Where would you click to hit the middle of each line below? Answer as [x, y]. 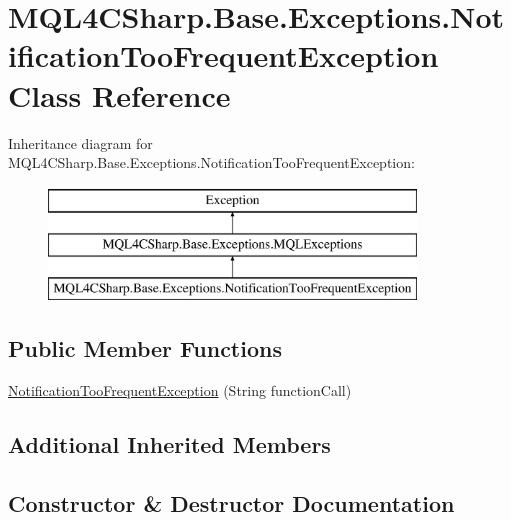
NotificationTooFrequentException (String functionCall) [180, 389]
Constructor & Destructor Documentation [231, 502]
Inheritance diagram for [80, 142]
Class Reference [119, 94]
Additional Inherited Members [169, 443]
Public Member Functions [145, 348]
